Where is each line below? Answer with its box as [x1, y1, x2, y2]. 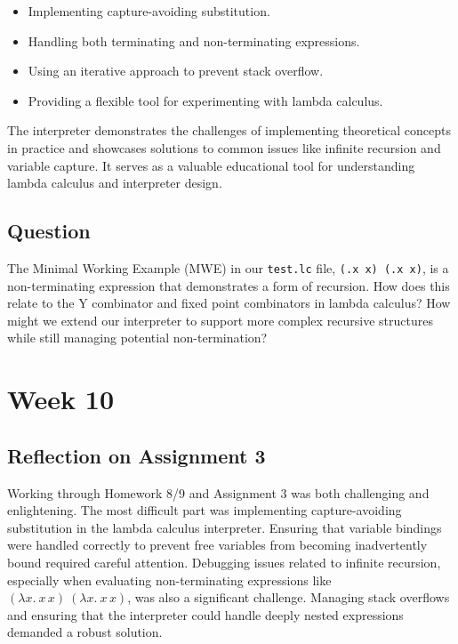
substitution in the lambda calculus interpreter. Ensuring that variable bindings [7, 518, 442, 536]
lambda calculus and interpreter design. [7, 173, 222, 192]
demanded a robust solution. [7, 623, 163, 641]
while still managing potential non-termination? [7, 328, 268, 347]
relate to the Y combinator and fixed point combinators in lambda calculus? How [7, 294, 451, 312]
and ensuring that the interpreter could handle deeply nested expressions [7, 605, 404, 624]
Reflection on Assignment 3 [7, 441, 266, 469]
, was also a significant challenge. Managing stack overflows [127, 588, 450, 607]
